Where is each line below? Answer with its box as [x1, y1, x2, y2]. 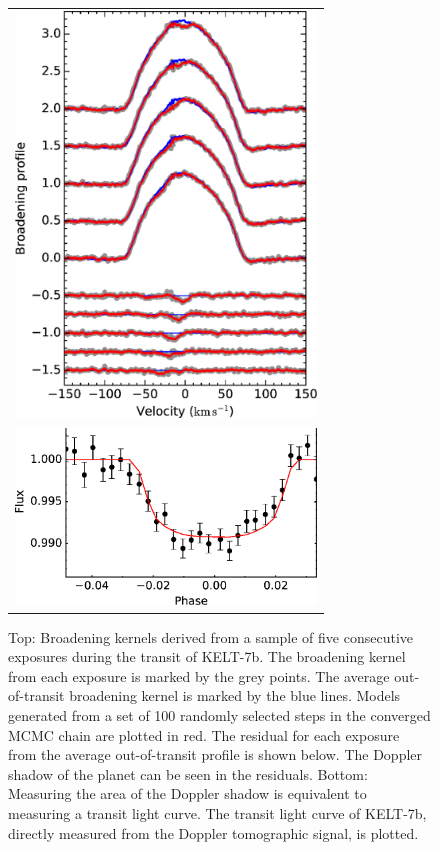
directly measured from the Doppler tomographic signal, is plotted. [8, 822, 419, 843]
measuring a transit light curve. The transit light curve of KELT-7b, [8, 803, 427, 823]
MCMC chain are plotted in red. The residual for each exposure [8, 724, 400, 745]
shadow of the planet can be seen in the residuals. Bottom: [8, 763, 368, 784]
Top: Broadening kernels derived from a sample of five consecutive [8, 626, 414, 647]
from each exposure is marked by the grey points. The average [8, 665, 390, 686]
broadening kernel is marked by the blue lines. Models [69, 685, 401, 706]
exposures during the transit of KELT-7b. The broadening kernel [8, 646, 406, 667]
